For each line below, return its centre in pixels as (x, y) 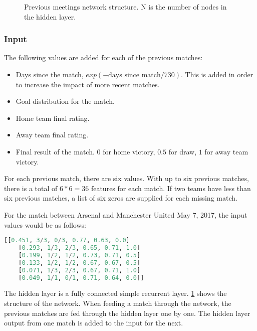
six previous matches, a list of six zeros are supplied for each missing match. (121, 198)
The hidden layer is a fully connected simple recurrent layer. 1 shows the (115, 293)
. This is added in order (217, 74)
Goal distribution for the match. (65, 101)
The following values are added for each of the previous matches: (103, 57)
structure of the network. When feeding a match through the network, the (118, 303)
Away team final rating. (52, 135)
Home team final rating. (53, 118)
